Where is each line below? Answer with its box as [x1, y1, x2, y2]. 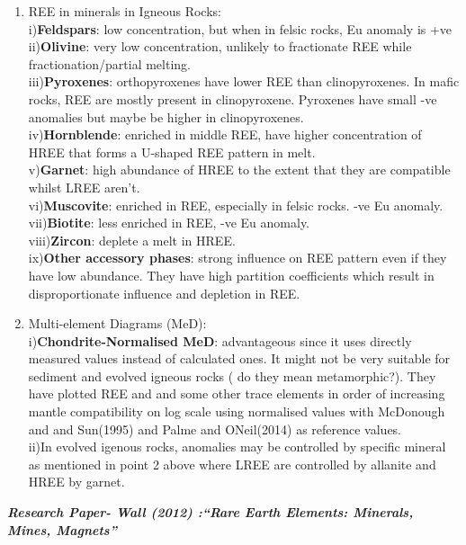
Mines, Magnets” [7, 520, 117, 539]
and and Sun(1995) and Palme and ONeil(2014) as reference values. [28, 419, 402, 438]
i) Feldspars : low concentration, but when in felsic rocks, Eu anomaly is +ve [28, 19, 453, 38]
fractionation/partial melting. [28, 54, 191, 73]
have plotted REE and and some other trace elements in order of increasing [28, 384, 445, 403]
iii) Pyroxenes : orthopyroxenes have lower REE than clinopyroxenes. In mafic [28, 72, 460, 91]
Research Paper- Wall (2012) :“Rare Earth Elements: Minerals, [7, 503, 414, 522]
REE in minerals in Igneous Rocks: [28, 2, 221, 20]
